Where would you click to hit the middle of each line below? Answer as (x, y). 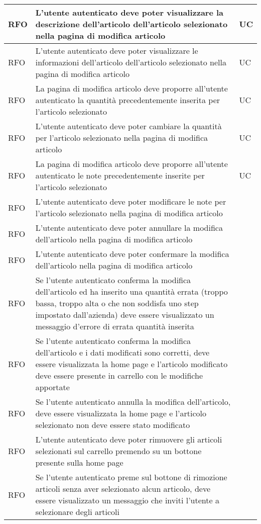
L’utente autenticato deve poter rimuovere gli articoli (129, 439)
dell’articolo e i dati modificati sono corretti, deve (122, 352)
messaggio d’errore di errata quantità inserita (115, 326)
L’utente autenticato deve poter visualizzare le (117, 51)
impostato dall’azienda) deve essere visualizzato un (125, 315)
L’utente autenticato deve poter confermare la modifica (132, 254)
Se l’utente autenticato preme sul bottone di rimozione (131, 477)
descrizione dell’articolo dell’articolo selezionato (132, 24)
